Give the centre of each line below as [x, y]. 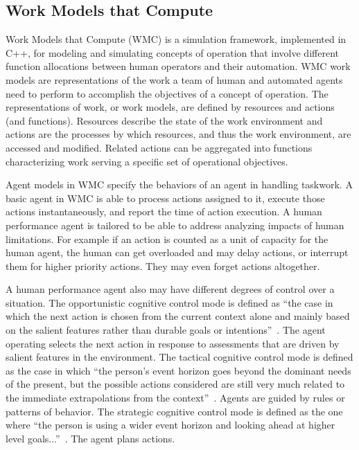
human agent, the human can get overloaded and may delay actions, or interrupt [177, 252]
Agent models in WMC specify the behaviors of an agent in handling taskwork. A [179, 184]
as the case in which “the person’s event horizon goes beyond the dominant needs [178, 370]
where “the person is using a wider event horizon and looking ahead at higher [170, 425]
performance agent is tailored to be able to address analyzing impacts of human [175, 225]
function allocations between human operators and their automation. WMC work [178, 66]
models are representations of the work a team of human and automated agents [174, 79]
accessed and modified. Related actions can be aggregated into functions [159, 147]
